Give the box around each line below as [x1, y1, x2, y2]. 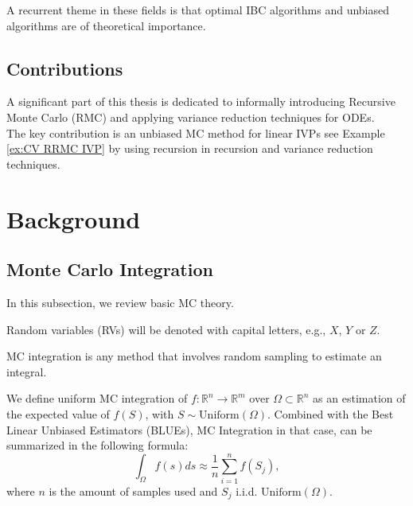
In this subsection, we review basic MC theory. [6, 294, 234, 310]
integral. [6, 363, 47, 379]
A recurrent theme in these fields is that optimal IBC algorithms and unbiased [6, 2, 389, 18]
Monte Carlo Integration [6, 257, 213, 282]
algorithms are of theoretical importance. [6, 17, 206, 33]
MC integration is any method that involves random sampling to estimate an [6, 348, 382, 364]
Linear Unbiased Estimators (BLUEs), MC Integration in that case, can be [6, 421, 372, 438]
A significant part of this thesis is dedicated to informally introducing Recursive [6, 93, 395, 110]
